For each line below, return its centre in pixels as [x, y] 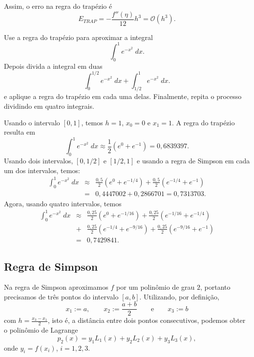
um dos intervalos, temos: [42, 170]
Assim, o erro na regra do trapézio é [58, 6]
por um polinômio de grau [155, 287]
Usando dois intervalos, [39, 161]
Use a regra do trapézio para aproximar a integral [78, 37]
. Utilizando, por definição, [179, 296]
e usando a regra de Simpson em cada [193, 161]
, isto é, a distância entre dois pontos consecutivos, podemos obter [147, 320]
